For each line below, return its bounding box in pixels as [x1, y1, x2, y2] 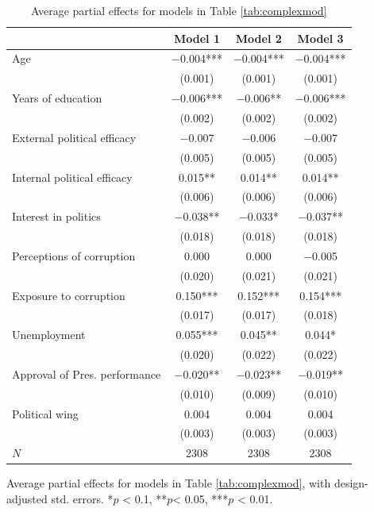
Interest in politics [12, 208, 101, 225]
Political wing [12, 405, 79, 422]
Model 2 [235, 29, 282, 46]
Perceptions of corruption [12, 247, 136, 264]
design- [334, 475, 368, 491]
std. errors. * [51, 491, 114, 506]
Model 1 [174, 29, 220, 46]
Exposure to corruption [12, 287, 125, 303]
